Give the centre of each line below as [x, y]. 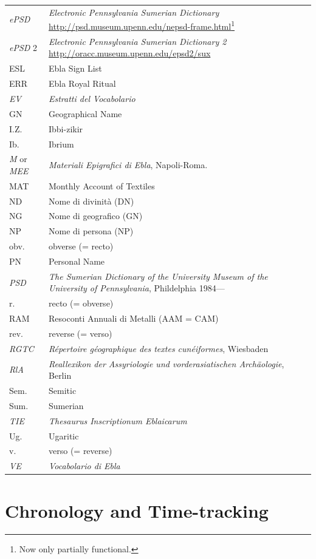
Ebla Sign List [75, 68]
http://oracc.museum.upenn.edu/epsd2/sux [130, 53]
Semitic [63, 391]
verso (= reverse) [81, 451]
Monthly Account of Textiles [102, 185]
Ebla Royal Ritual [82, 83]
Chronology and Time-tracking [137, 510]
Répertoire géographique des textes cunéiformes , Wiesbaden [159, 348]
